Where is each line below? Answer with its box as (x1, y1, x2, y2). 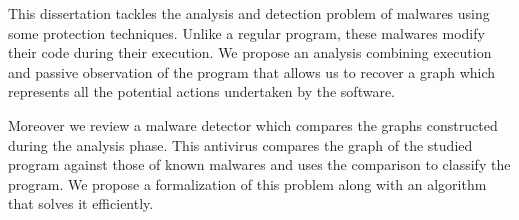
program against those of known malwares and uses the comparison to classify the (8, 154, 511, 175)
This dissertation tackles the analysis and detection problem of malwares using (8, 3, 490, 23)
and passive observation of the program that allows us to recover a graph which (8, 61, 496, 82)
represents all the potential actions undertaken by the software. (8, 81, 396, 102)
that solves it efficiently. (8, 193, 154, 214)
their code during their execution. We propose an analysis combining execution (8, 42, 492, 63)
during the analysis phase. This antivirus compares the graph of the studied (8, 134, 473, 155)
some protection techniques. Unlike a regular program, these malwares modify (8, 22, 485, 43)
